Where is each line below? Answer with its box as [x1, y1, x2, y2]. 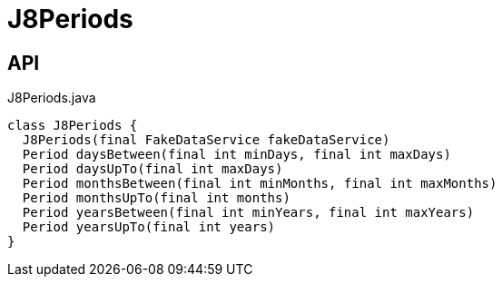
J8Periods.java [7, 90, 96, 106]
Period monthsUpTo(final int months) [22, 191, 290, 206]
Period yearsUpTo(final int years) [22, 220, 276, 235]
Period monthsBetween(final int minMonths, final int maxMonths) [22, 176, 497, 191]
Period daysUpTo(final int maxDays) [22, 162, 283, 177]
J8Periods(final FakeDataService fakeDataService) [22, 132, 390, 148]
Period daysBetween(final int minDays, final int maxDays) [22, 147, 451, 162]
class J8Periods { [7, 118, 138, 133]
